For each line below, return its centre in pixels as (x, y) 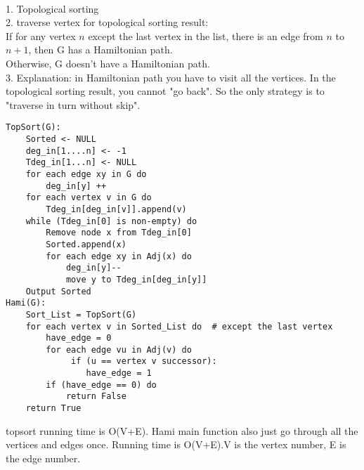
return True (53, 409)
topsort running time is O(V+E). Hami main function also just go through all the (182, 430)
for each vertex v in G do (89, 198)
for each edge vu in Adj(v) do (119, 350)
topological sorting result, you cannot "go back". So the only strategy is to (165, 91)
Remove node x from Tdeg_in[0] (119, 233)
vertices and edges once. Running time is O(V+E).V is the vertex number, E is (176, 444)
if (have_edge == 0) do (101, 385)
